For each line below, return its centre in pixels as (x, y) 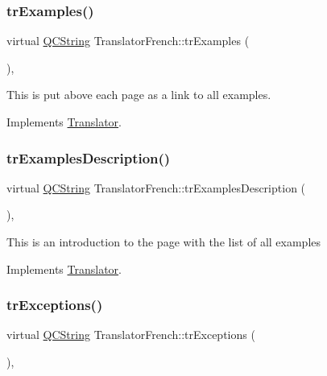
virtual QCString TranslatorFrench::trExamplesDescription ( (156, 187)
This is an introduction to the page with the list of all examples (164, 242)
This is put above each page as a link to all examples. (139, 95)
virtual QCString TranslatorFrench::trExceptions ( (131, 335)
